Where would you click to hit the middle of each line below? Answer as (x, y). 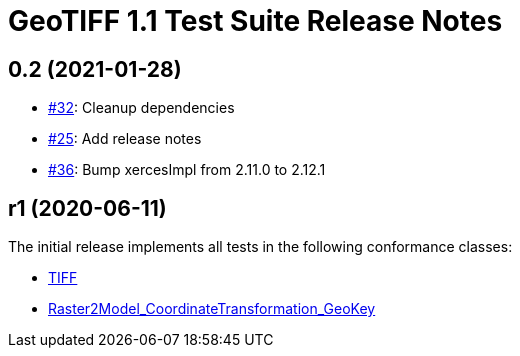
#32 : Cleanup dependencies (141, 108)
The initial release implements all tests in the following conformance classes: (260, 247)
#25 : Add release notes (125, 139)
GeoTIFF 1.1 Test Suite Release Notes (255, 21)
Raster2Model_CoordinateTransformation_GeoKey (212, 309)
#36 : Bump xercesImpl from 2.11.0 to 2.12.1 (187, 170)
